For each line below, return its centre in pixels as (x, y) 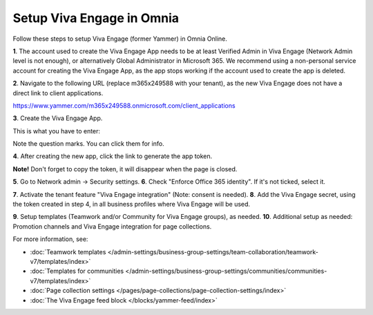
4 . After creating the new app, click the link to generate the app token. (113, 156)
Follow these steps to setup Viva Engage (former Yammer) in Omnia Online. (120, 39)
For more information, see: (50, 239)
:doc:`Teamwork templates (68, 251)
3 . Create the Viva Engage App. (58, 118)
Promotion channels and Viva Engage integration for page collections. (112, 226)
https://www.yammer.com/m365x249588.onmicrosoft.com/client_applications (124, 105)
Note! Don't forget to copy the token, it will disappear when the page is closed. (125, 169)
